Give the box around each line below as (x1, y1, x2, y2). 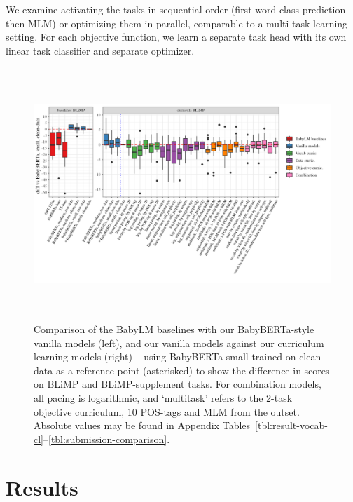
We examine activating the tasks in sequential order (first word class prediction (6, 2, 346, 16)
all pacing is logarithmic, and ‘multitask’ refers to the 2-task (34, 390, 293, 405)
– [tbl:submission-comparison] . (43, 431, 170, 446)
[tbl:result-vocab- (255, 418, 328, 433)
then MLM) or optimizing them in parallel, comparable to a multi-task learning (6, 15, 348, 30)
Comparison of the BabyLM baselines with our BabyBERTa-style (34, 322, 314, 337)
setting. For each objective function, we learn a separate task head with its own (6, 29, 347, 44)
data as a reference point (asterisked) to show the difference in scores (34, 362, 330, 377)
